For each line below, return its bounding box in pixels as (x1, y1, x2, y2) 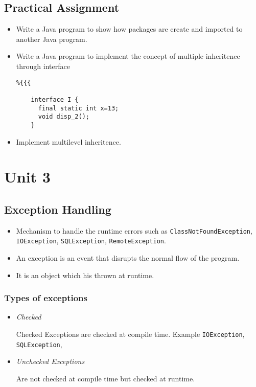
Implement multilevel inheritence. (16, 136, 121, 147)
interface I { (31, 96, 79, 103)
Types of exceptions (4, 291, 88, 304)
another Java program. (16, 33, 87, 44)
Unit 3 (4, 166, 51, 187)
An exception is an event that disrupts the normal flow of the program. (16, 253, 240, 263)
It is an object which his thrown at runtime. (16, 269, 154, 280)
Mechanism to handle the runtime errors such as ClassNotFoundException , (16, 225, 252, 236)
